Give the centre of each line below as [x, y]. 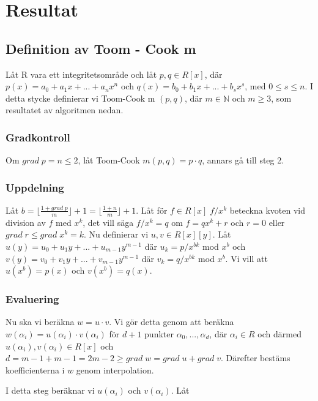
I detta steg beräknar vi [50, 390]
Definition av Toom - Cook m [101, 48]
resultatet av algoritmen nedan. [65, 110]
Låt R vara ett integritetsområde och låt [81, 74]
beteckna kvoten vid [267, 210]
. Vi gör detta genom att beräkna [172, 322]
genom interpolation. [115, 369]
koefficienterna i [35, 369]
